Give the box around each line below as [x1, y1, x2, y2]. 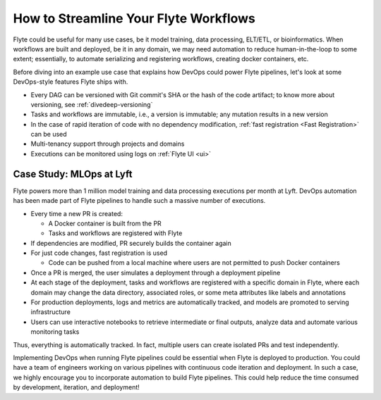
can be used [30, 130, 67, 139]
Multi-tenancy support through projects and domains [30, 139, 185, 148]
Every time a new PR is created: [30, 209, 123, 218]
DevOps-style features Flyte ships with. [13, 77, 128, 86]
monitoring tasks [30, 327, 80, 336]
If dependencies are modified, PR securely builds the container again [30, 239, 232, 247]
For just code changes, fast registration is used [30, 249, 168, 257]
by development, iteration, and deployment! [13, 383, 140, 392]
